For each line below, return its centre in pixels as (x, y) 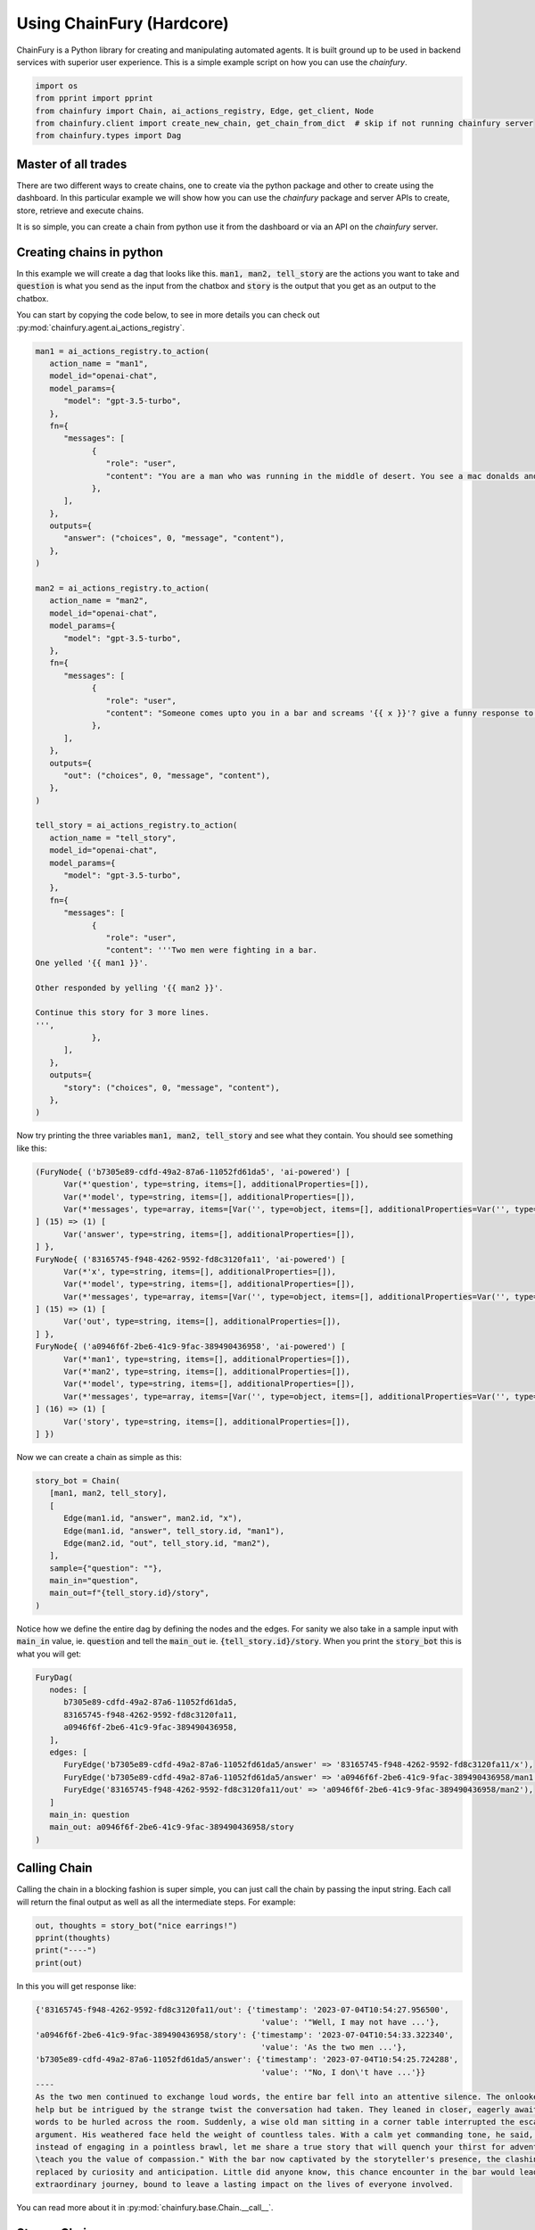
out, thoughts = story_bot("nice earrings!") (136, 1925)
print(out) (59, 1963)
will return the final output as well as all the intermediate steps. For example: (156, 1902)
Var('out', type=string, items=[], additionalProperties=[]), (202, 1321)
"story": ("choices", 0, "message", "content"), (172, 1087)
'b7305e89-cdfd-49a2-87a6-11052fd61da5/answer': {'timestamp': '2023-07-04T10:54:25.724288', (247, 2060)
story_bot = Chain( (78, 1480)
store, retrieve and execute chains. (80, 211)
